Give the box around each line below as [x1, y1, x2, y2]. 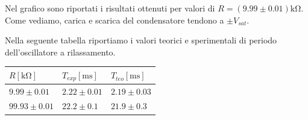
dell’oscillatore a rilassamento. [5, 45, 116, 58]
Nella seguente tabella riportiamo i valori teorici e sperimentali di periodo [5, 34, 277, 46]
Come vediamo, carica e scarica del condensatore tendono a [5, 13, 224, 26]
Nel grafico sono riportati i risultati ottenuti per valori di [5, 2, 215, 14]
